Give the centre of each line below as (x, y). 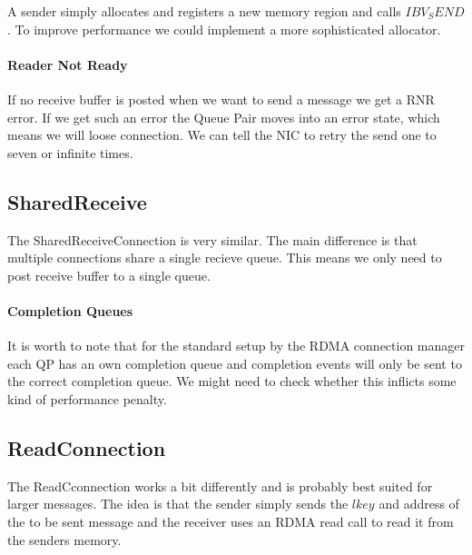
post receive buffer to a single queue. (109, 275)
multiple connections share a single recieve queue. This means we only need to (225, 258)
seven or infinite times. (70, 152)
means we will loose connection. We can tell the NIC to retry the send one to (222, 135)
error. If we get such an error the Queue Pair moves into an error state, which (224, 117)
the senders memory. (64, 539)
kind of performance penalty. (87, 398)
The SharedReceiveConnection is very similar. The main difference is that (212, 239)
